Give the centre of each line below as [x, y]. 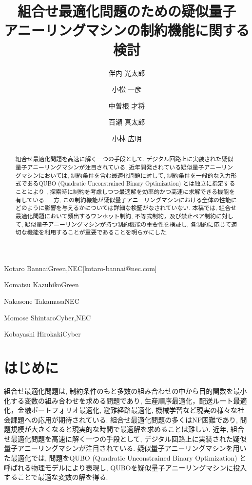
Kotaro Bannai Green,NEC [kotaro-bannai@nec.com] [80, 268]
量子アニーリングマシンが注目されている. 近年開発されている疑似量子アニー [118, 167]
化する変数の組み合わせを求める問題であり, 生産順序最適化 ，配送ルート [119, 400]
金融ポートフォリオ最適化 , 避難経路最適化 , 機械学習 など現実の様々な [127, 410]
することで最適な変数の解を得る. [56, 477]
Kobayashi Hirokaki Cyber [42, 334]
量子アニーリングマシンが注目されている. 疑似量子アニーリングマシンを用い [125, 448]
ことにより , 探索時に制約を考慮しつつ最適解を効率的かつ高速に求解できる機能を [125, 191]
